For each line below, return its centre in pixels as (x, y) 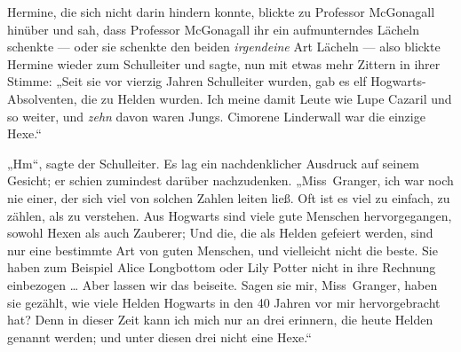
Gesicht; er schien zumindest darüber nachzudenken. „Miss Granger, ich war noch (230, 180)
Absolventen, (42, 98)
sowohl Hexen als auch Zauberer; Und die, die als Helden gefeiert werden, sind (220, 233)
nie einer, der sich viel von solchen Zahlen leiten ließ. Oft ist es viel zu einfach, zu (229, 197)
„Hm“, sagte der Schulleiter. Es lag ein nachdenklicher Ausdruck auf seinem (213, 163)
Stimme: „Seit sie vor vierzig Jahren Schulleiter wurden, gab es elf (187, 81)
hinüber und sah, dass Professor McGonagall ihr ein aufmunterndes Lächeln (213, 29)
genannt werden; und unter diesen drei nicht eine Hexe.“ (159, 336)
